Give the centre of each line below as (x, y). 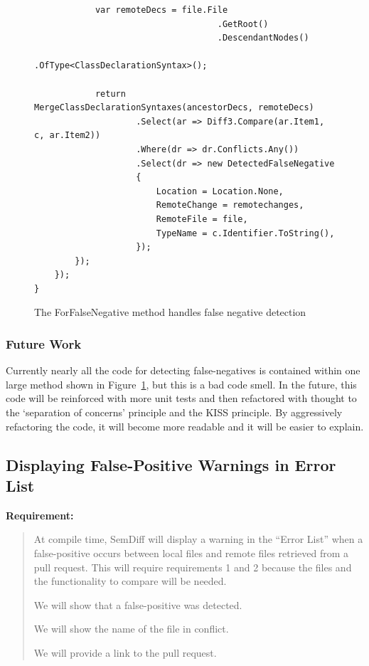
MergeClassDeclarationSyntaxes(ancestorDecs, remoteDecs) (174, 108)
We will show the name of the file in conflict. (131, 629)
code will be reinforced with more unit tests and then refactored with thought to (181, 398)
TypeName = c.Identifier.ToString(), (245, 233)
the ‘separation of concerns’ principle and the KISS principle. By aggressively (174, 412)
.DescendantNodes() (263, 38)
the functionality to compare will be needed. (130, 581)
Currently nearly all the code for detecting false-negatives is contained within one (183, 370)
